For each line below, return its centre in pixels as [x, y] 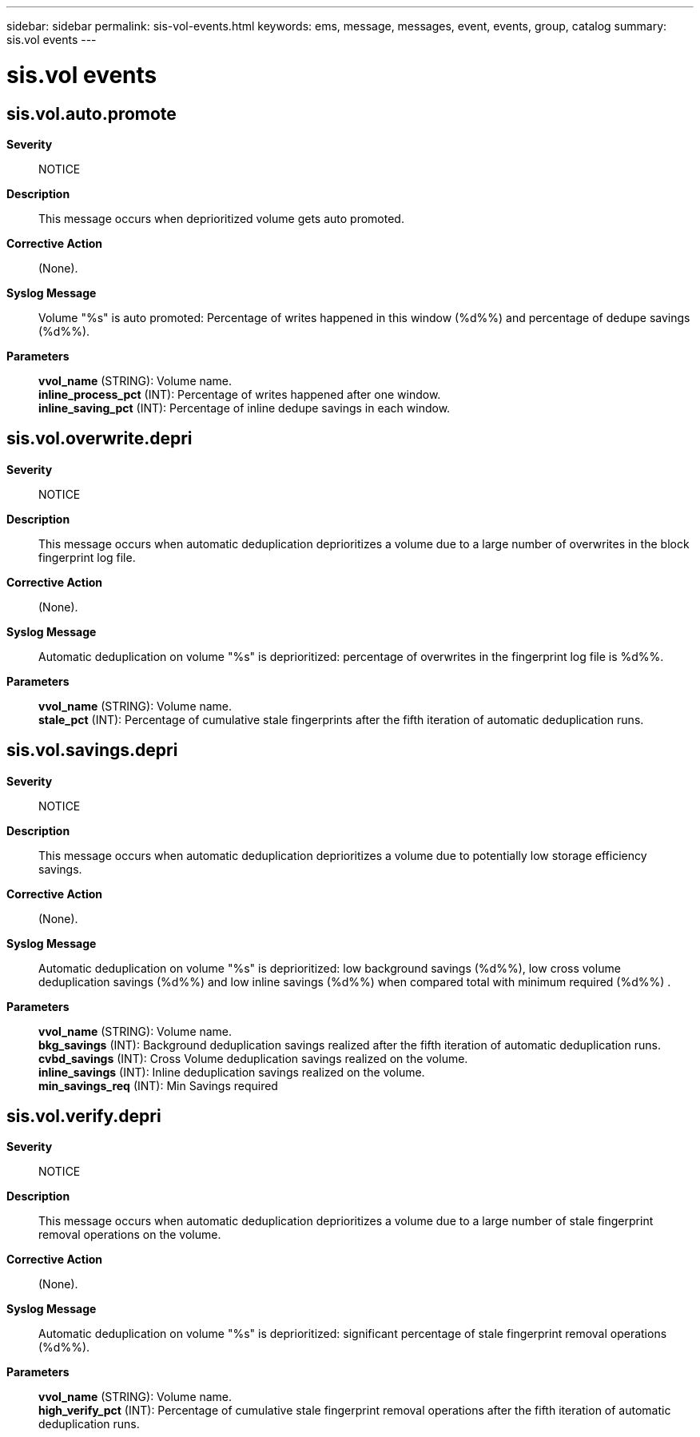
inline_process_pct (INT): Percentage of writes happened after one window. [240, 394]
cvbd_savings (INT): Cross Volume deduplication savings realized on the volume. [253, 1058]
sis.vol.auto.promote [91, 113]
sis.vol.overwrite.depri [99, 439]
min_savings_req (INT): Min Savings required [158, 1085]
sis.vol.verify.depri [84, 1117]
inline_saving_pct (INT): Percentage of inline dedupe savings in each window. [245, 408]
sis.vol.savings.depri [92, 750]
